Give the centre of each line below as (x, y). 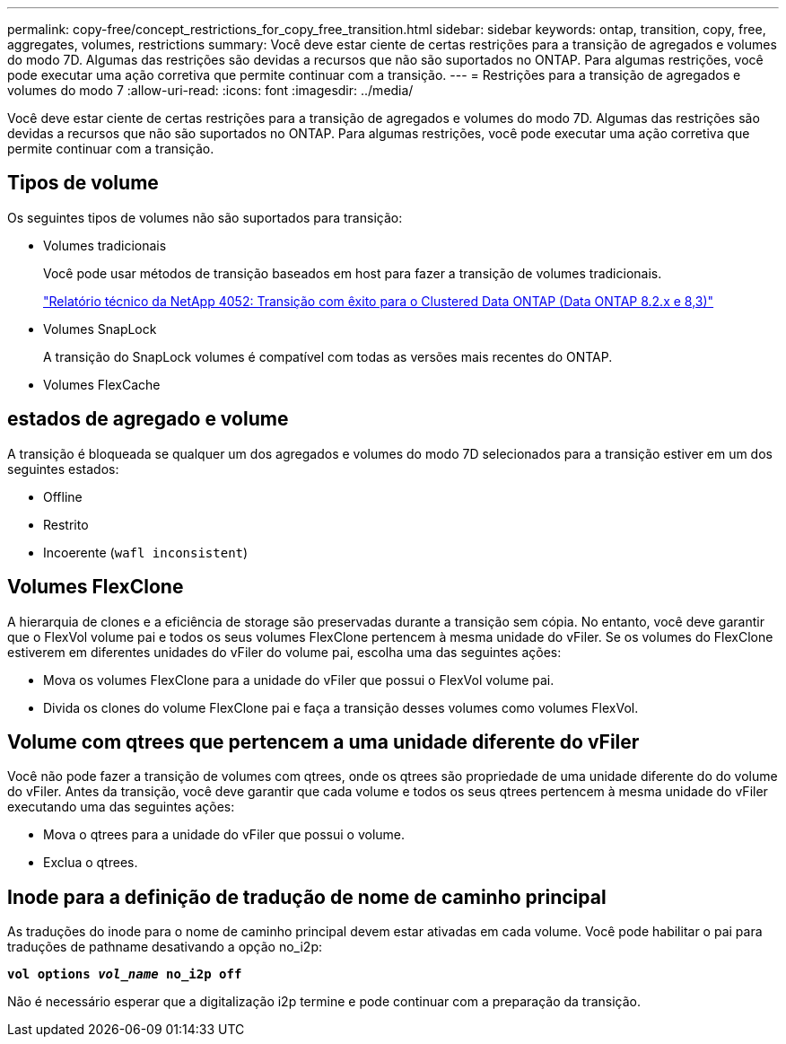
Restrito (66, 524)
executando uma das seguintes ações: (121, 807)
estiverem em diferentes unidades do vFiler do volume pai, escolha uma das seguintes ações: (284, 652)
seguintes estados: (63, 469)
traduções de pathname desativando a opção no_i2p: (165, 947)
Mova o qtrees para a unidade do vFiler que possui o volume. (224, 835)
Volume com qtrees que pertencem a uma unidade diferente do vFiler (323, 741)
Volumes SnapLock (100, 329)
